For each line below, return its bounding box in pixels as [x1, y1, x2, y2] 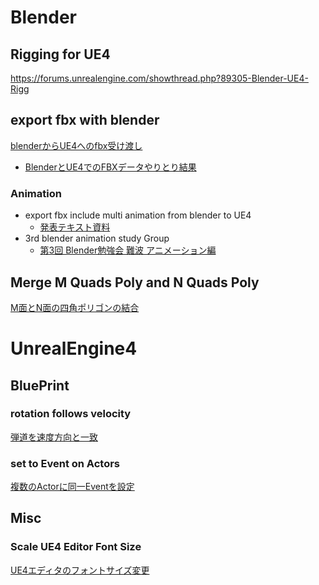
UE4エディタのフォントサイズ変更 [10, 564, 150, 576]
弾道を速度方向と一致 [10, 431, 98, 443]
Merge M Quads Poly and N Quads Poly [10, 274, 260, 291]
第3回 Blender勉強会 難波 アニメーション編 [39, 244, 217, 256]
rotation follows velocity [10, 407, 132, 421]
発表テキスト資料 [39, 221, 111, 233]
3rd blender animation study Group [24, 232, 170, 245]
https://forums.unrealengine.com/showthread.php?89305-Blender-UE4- [10, 72, 309, 84]
